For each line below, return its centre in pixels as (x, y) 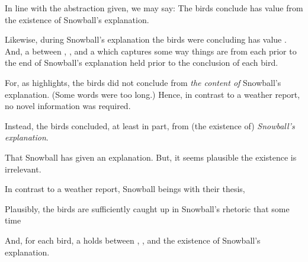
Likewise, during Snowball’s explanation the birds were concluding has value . (146, 39)
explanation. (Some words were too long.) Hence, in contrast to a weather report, (153, 94)
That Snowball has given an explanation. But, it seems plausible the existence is (151, 157)
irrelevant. (23, 169)
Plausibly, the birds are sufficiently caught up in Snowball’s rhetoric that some (147, 208)
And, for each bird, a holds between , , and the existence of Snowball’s (133, 240)
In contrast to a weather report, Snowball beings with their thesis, (125, 189)
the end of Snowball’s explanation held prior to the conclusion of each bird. (142, 63)
